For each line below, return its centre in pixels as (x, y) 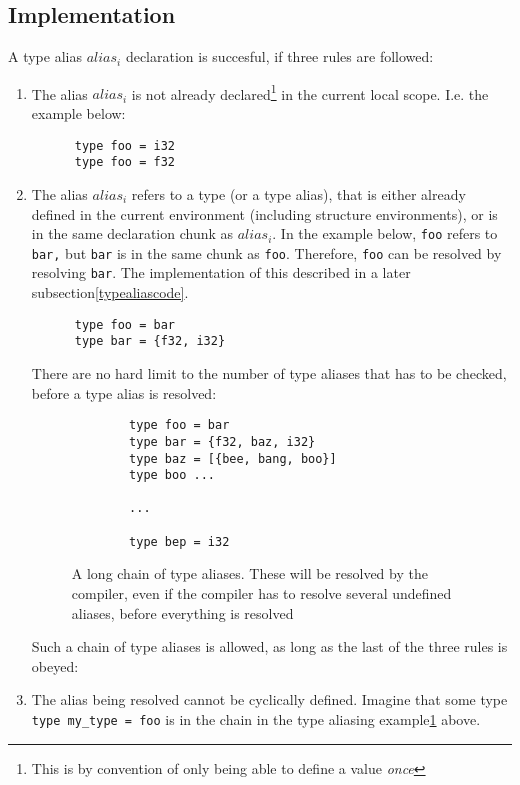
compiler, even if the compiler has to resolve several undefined (261, 593)
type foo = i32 (124, 145)
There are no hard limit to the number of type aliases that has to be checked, (269, 373)
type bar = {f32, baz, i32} (222, 441)
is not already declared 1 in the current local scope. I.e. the (310, 92)
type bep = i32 (179, 541)
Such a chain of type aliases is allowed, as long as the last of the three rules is (269, 646)
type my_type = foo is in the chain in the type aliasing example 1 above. (256, 719)
